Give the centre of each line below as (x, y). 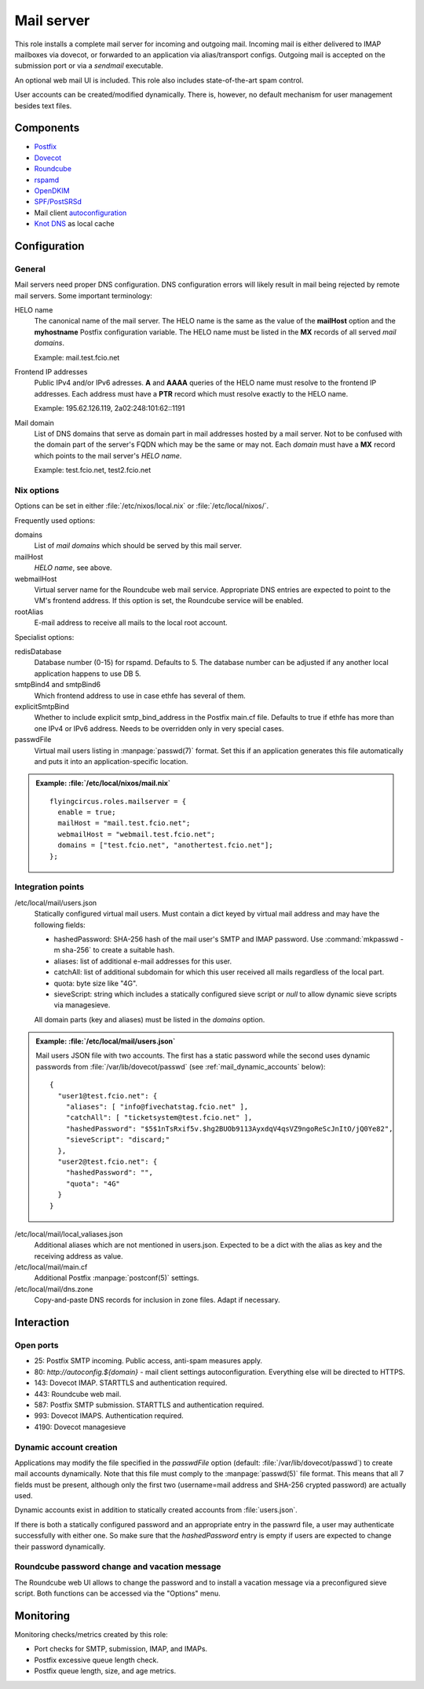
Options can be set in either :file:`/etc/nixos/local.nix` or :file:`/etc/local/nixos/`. (142, 506)
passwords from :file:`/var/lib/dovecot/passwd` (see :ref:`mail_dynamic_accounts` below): (181, 1066)
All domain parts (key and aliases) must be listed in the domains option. (150, 1019)
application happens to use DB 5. (88, 673)
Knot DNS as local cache (74, 224)
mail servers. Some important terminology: (84, 295)
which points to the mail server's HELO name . (108, 455)
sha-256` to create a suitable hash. (118, 950)
